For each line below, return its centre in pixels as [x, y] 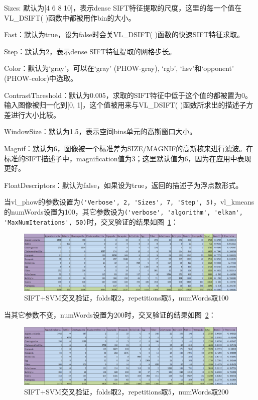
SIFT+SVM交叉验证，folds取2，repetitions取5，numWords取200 [126, 392]
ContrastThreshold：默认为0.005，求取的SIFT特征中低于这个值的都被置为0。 [128, 95]
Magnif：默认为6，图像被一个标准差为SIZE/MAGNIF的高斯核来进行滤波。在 [129, 148]
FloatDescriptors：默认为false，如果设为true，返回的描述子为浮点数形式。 [123, 185]
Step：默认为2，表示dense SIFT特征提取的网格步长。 [90, 51]
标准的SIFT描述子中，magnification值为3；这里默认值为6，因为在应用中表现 [128, 158]
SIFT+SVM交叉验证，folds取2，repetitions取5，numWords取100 [126, 298]
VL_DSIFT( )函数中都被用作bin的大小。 [70, 17]
